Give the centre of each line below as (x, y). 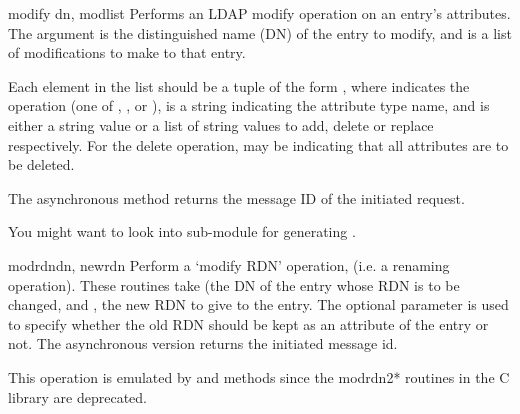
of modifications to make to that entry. (127, 52)
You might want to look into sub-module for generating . (182, 231)
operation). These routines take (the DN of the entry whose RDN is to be (234, 284)
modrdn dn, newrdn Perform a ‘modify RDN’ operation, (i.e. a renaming (229, 264)
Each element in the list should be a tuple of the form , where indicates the (239, 85)
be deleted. (41, 164)
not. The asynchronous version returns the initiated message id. (203, 343)
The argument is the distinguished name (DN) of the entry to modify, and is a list (260, 32)
